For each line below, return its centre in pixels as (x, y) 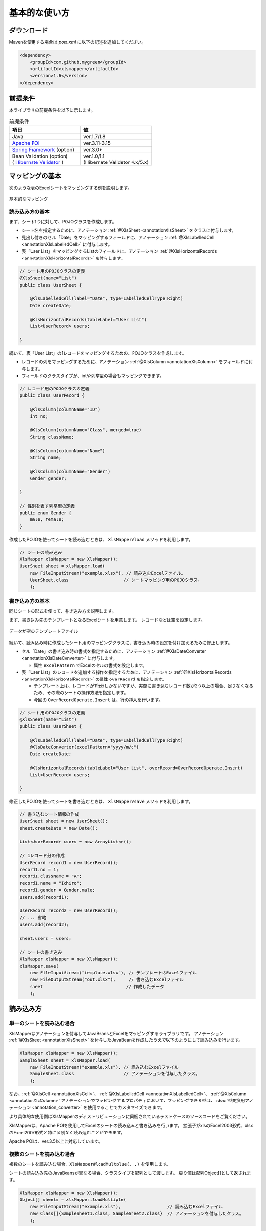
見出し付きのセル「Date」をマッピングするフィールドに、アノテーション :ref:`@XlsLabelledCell (118, 237)
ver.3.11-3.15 (97, 143)
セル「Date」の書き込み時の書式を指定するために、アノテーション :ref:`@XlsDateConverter (114, 651)
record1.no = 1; (39, 870)
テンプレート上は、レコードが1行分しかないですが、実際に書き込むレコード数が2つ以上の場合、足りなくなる (144, 686)
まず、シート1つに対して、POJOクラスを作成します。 (63, 221)
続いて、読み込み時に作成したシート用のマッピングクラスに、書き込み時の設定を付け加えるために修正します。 (121, 642)
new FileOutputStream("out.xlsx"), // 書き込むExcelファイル (107, 980)
